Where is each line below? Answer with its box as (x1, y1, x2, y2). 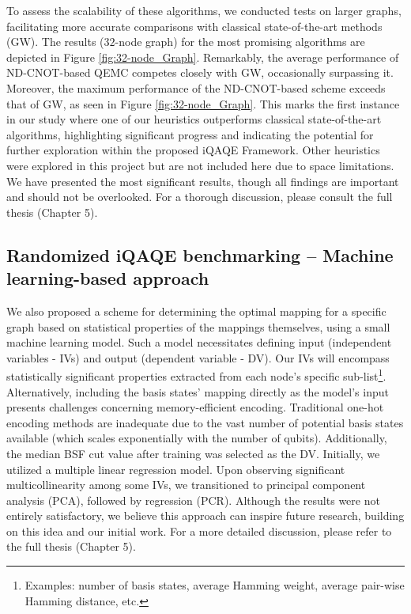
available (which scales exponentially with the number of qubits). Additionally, (6, 430, 387, 446)
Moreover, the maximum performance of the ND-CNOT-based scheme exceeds (6, 79, 386, 96)
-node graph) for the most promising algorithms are (115, 33, 365, 50)
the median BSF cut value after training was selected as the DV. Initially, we (6, 445, 380, 461)
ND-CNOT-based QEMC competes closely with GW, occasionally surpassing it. (6, 64, 394, 81)
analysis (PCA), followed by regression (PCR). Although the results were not (6, 491, 380, 508)
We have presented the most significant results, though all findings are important (6, 172, 399, 189)
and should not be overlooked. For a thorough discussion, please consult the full (6, 188, 393, 205)
